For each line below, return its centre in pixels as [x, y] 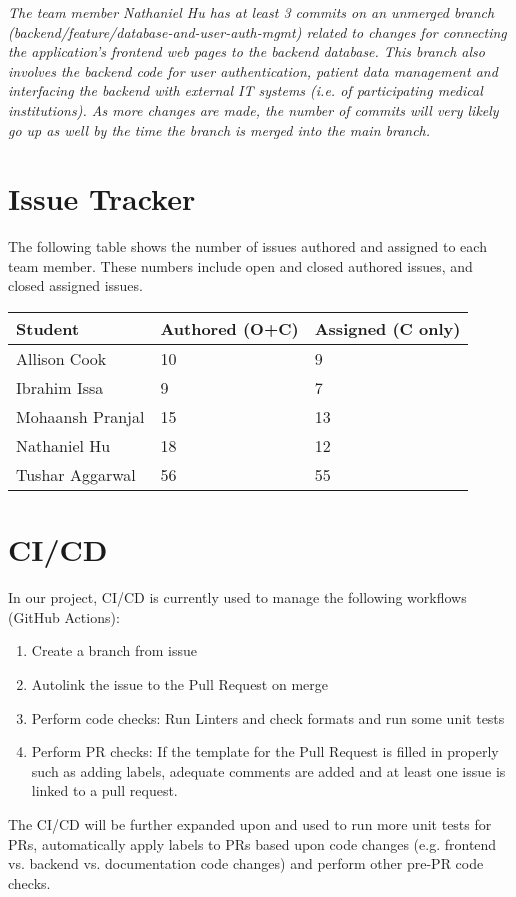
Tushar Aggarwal [76, 475]
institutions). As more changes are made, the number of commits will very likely [253, 109]
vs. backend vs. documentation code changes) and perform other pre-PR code [246, 863]
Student [48, 329]
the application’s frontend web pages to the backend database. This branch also [246, 51]
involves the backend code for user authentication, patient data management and [253, 70]
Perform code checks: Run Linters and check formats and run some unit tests [268, 717]
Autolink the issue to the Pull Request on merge [179, 683]
